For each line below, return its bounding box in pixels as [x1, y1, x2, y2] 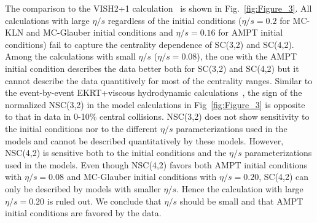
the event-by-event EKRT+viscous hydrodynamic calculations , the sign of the [5, 86, 302, 99]
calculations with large [5, 14, 90, 26]
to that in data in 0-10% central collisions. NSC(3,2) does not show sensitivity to [5, 110, 310, 123]
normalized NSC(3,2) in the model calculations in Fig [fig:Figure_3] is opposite [5, 98, 305, 111]
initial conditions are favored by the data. [5, 206, 162, 219]
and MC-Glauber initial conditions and [26, 26, 173, 39]
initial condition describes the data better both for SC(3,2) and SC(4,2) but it [5, 61, 299, 74]
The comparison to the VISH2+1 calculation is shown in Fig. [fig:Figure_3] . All [5, 2, 312, 14]
